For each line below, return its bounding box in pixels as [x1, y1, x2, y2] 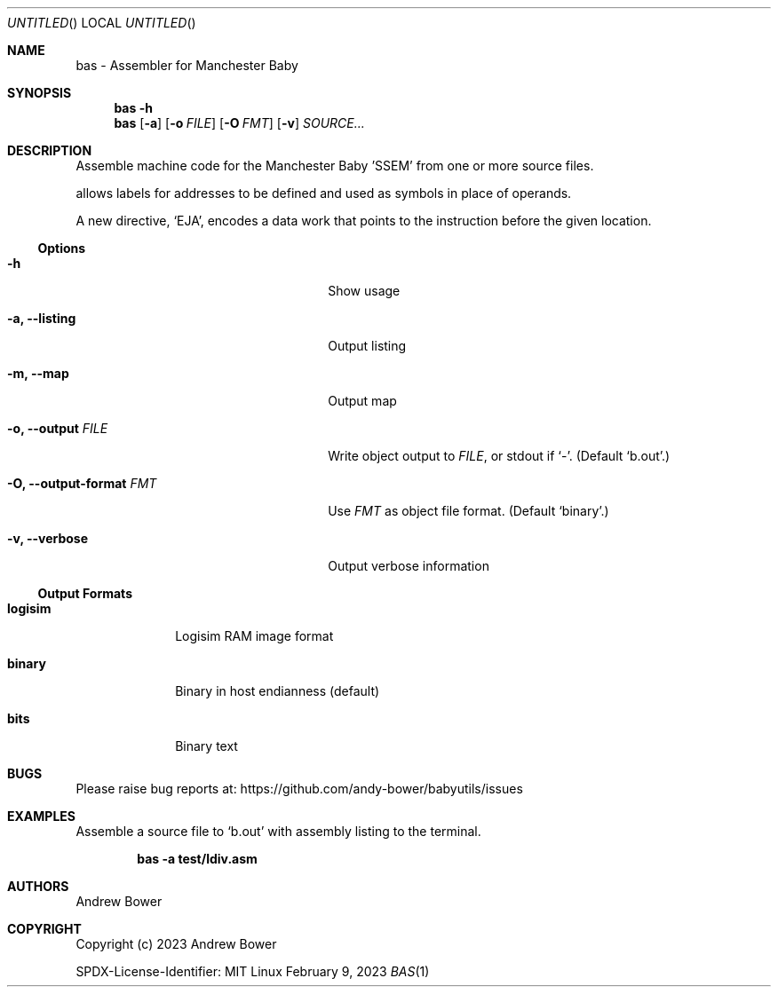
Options [37, 241, 86, 256]
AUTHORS [7, 879, 69, 894]
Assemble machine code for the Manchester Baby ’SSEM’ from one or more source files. [75, 158, 594, 173]
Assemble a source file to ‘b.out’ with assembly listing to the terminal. [75, 824, 481, 839]
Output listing [328, 338, 407, 353]
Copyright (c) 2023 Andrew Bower [75, 936, 277, 951]
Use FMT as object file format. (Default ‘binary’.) [328, 503, 609, 518]
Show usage [328, 283, 401, 298]
